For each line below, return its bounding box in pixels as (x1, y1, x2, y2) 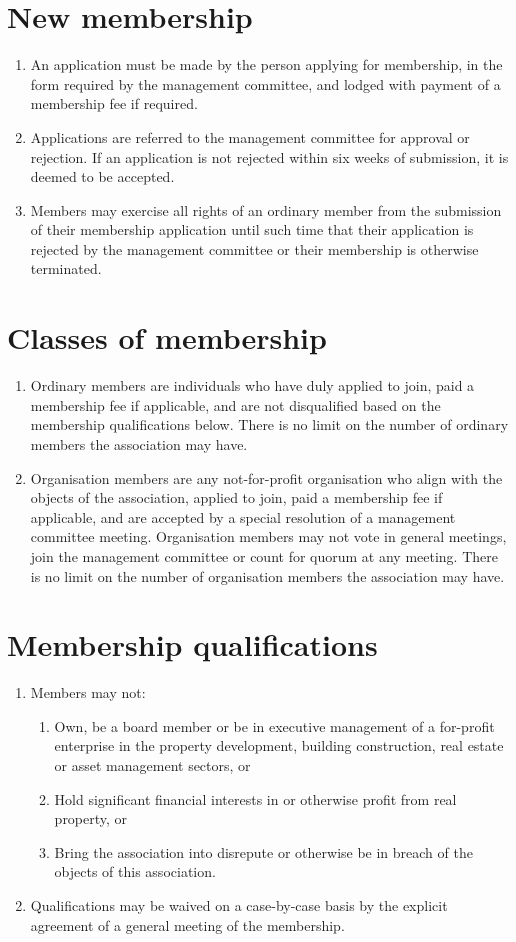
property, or (54, 808, 128, 829)
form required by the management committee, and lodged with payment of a (30, 73, 501, 94)
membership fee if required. (30, 93, 198, 114)
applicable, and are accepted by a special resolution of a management (30, 506, 456, 527)
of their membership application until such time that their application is (30, 219, 474, 240)
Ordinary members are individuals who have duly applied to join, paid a (30, 375, 475, 396)
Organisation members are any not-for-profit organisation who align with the (30, 467, 503, 488)
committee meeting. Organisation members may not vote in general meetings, (30, 526, 507, 547)
